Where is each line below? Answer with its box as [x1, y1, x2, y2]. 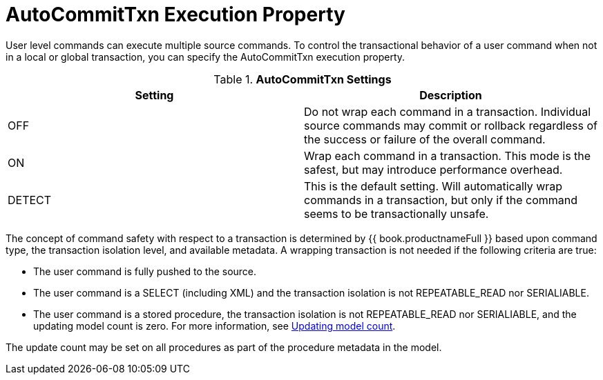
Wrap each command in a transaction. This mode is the [304, 148, 591, 163]
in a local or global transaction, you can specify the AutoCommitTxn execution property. [6, 50, 405, 63]
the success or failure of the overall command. [304, 132, 546, 146]
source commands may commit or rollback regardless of [304, 118, 597, 132]
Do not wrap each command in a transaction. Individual [304, 104, 591, 119]
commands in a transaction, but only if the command [304, 192, 578, 207]
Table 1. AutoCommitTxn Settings [213, 72, 392, 86]
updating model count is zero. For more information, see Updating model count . [33, 319, 396, 332]
